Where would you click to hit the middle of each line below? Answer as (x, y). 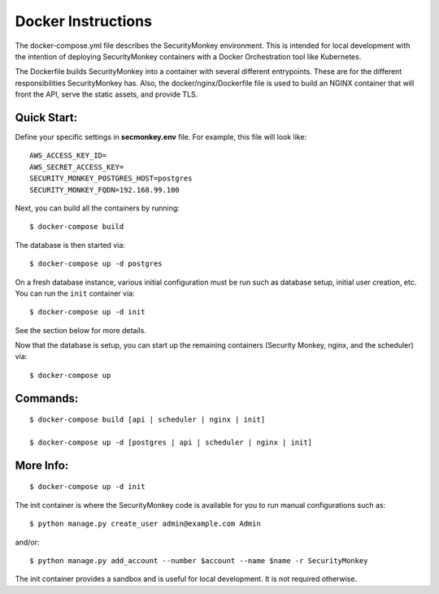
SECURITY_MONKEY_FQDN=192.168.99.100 (105, 190)
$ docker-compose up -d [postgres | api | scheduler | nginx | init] (171, 442)
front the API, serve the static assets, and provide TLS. (106, 94)
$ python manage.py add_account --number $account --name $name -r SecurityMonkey (199, 561)
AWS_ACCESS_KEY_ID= (68, 156)
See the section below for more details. (80, 330)
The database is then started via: (70, 245)
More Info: (42, 465)
